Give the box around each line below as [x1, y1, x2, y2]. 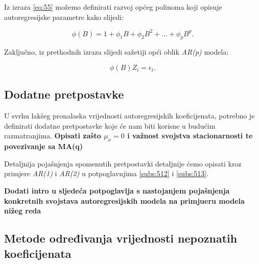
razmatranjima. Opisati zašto [4, 130, 101, 141]
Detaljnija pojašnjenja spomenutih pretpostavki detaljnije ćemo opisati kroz [4, 158, 242, 169]
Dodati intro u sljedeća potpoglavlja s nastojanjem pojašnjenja [4, 185, 230, 196]
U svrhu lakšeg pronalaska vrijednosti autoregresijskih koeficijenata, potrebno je [4, 110, 255, 121]
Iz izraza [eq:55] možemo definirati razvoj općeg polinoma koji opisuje [4, 2, 222, 12]
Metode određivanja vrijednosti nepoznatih [4, 230, 238, 246]
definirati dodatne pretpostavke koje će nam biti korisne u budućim [4, 120, 216, 131]
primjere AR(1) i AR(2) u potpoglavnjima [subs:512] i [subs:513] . [4, 168, 209, 179]
